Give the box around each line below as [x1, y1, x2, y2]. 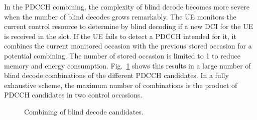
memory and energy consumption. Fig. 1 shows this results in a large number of [4, 60, 251, 70]
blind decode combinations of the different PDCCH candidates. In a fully [4, 70, 229, 80]
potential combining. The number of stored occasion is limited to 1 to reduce [4, 50, 240, 60]
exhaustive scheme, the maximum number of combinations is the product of [4, 79, 237, 90]
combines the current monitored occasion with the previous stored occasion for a [4, 40, 252, 51]
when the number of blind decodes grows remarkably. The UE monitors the [4, 11, 236, 21]
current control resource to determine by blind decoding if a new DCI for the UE [4, 21, 253, 31]
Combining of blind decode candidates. [24, 106, 144, 116]
